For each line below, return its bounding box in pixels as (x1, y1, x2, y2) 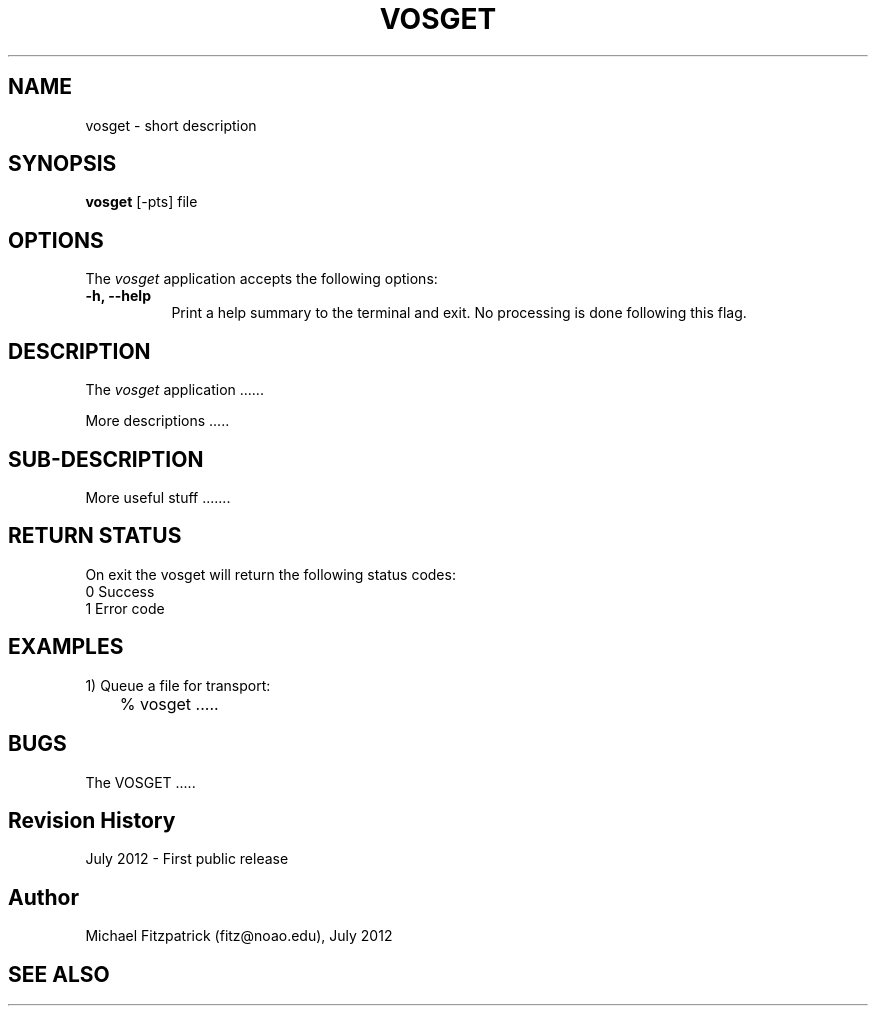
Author (8, 884, 79, 910)
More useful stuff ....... (85, 488, 231, 506)
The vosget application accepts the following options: (85, 270, 438, 288)
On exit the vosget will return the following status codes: (85, 565, 456, 583)
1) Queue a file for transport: (85, 676, 271, 694)
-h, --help (85, 287, 151, 305)
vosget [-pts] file (85, 193, 198, 211)
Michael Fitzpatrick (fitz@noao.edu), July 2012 (85, 927, 393, 945)
